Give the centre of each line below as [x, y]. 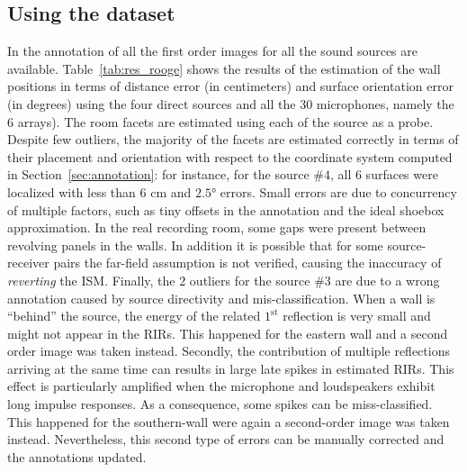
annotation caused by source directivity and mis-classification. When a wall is [221, 298]
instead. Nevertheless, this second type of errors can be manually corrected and [226, 439]
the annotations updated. [77, 456]
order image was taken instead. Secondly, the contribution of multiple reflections [229, 351]
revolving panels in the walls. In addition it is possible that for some [195, 245]
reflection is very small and [357, 316]
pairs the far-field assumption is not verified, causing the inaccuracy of [247, 263]
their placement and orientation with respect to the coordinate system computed [230, 156]
